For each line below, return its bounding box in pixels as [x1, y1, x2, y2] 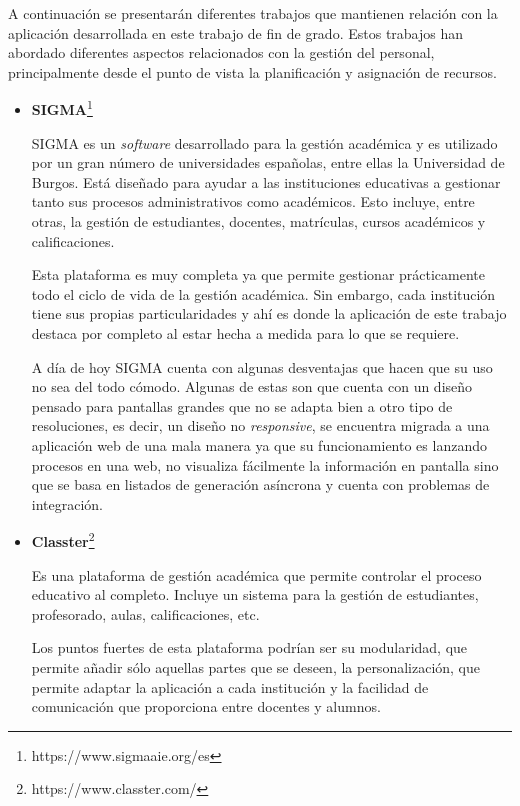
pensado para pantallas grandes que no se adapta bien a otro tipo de [31, 395, 453, 416]
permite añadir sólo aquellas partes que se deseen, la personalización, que [31, 656, 481, 677]
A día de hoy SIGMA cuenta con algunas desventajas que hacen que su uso [31, 356, 493, 377]
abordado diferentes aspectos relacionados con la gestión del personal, [8, 42, 435, 63]
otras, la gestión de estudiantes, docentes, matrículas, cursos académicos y [31, 211, 486, 231]
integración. [31, 493, 104, 514]
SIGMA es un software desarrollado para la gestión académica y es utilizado [31, 132, 498, 153]
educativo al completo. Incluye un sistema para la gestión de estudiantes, [31, 584, 479, 605]
